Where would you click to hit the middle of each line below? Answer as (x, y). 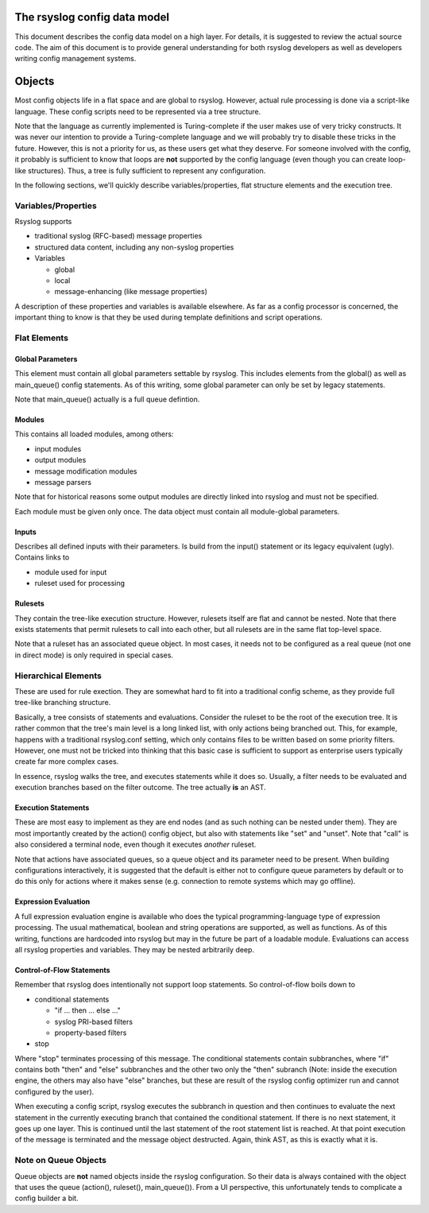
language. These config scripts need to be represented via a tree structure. (138, 111)
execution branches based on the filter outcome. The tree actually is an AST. (140, 788)
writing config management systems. (75, 59)
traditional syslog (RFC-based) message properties (118, 236)
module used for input (71, 572)
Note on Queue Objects (61, 1161)
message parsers (63, 482)
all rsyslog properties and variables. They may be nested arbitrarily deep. (134, 949)
